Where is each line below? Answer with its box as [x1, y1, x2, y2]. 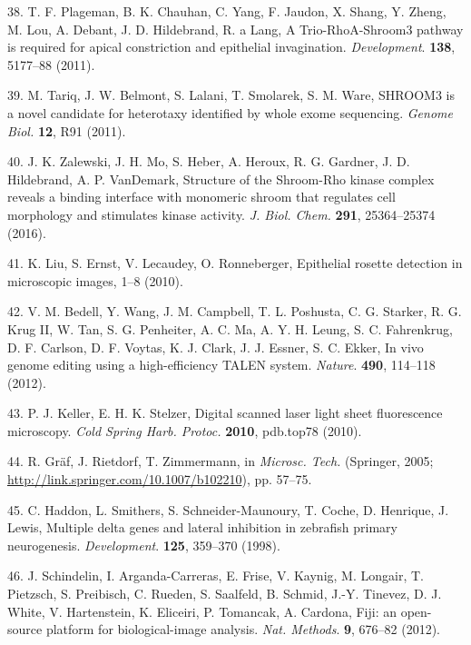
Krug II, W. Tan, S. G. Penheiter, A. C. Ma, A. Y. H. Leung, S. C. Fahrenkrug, [7, 319, 453, 338]
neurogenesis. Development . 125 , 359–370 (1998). [7, 535, 280, 554]
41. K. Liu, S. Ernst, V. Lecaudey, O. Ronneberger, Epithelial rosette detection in [7, 253, 463, 273]
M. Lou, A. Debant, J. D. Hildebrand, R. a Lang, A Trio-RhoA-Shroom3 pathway [7, 19, 464, 38]
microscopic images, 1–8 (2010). [7, 271, 183, 290]
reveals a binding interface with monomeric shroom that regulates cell [7, 187, 396, 206]
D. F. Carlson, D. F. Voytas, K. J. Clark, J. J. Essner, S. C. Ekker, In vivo [7, 337, 424, 356]
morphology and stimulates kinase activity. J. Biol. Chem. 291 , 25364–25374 [7, 204, 436, 223]
